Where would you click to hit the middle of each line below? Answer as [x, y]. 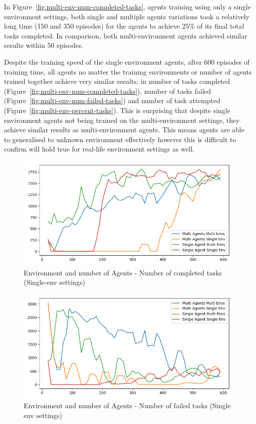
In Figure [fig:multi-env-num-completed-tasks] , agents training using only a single [128, 6]
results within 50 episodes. [44, 45]
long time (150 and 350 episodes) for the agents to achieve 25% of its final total [124, 26]
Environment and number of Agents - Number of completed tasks [123, 272]
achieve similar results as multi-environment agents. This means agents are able [124, 130]
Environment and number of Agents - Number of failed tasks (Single [127, 405]
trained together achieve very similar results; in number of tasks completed [117, 81]
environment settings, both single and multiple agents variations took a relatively [127, 16]
